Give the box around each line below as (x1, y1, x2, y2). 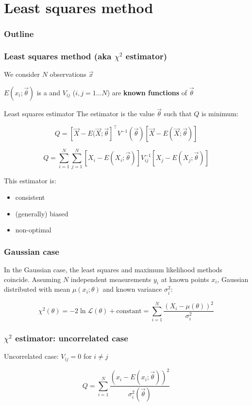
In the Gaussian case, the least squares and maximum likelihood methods (4, 265, 222, 275)
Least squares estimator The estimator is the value (4, 108, 155, 119)
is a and (36, 88, 60, 98)
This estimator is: (4, 176, 56, 186)
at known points (161, 274, 209, 284)
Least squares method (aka (4, 50, 112, 62)
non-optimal (15, 225, 51, 235)
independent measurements (70, 274, 151, 284)
